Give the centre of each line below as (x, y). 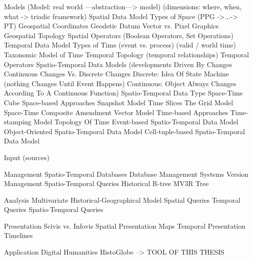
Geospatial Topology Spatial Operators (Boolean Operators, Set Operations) (119, 35)
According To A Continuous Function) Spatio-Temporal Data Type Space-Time (124, 93)
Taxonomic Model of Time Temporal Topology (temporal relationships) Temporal (126, 54)
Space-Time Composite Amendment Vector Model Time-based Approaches (116, 112)
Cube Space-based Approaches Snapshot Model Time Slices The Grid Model (119, 102)
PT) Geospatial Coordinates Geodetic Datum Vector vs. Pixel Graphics (111, 26)
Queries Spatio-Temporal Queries (54, 209)
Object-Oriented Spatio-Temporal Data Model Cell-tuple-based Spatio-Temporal (125, 131)
